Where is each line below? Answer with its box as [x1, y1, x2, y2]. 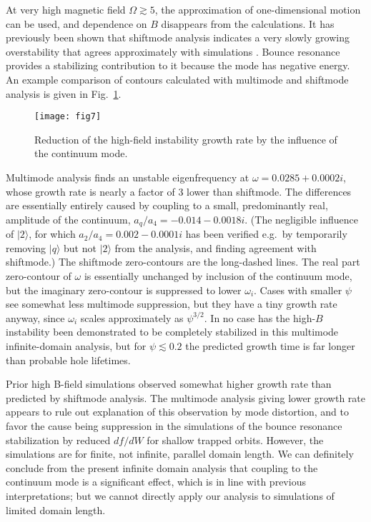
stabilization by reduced [6, 432, 111, 447]
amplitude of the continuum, [6, 211, 131, 226]
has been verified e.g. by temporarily [185, 226, 347, 241]
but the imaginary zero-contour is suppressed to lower [6, 282, 242, 297]
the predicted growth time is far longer [185, 338, 355, 353]
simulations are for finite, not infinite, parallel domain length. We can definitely [6, 446, 354, 461]
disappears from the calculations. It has [161, 16, 335, 31]
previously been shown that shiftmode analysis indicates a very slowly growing [6, 30, 350, 45]
